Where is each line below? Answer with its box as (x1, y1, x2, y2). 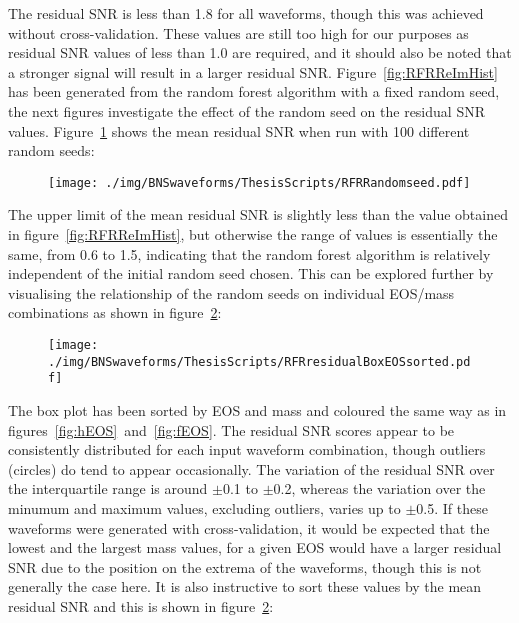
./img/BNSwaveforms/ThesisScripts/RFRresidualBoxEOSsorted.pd (48, 354, 471, 369)
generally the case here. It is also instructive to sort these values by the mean (8, 576, 482, 597)
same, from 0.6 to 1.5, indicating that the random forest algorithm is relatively (8, 243, 491, 264)
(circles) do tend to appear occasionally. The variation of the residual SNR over (8, 458, 495, 479)
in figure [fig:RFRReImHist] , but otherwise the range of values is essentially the (8, 224, 498, 244)
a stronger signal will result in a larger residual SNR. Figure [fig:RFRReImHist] (8, 61, 498, 82)
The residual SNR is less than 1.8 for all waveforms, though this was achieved (8, 3, 484, 23)
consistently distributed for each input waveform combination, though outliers (8, 439, 486, 460)
